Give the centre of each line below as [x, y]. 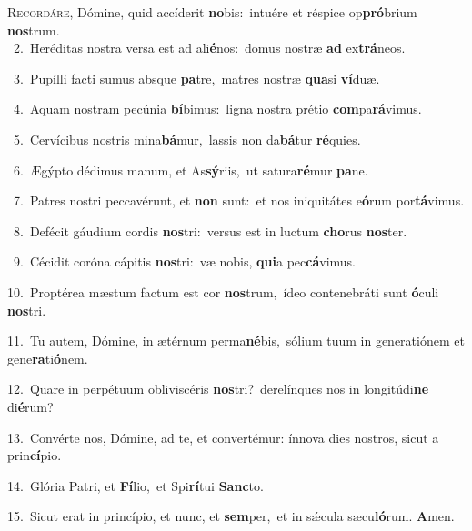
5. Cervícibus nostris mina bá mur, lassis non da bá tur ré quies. [187, 139]
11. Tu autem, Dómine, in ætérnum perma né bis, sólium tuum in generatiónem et [236, 341]
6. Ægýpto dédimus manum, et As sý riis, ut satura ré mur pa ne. [191, 170]
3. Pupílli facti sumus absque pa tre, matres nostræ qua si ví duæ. [196, 78]
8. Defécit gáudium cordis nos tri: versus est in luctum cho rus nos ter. [210, 230]
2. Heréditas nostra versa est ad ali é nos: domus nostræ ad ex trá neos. [209, 48]
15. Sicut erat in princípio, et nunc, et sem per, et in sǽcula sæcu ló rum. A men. [231, 516]
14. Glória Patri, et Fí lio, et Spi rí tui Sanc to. [136, 485]
